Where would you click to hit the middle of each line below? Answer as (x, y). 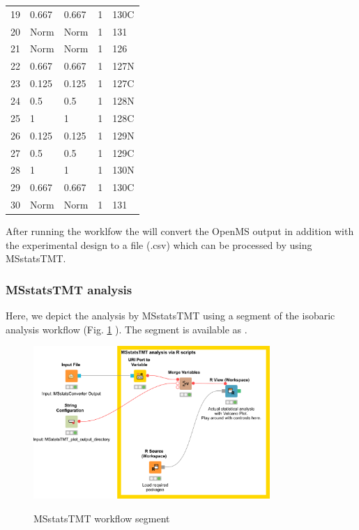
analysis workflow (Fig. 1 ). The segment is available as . (127, 329)
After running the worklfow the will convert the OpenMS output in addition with (180, 231)
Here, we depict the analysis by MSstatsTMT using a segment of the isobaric (170, 316)
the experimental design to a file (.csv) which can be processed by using (159, 244)
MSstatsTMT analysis (69, 289)
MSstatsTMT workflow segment (102, 518)
